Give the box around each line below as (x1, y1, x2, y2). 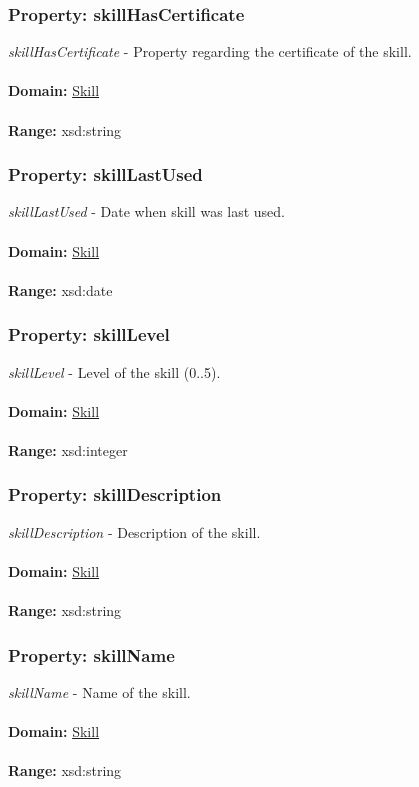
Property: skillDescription (8, 482, 222, 507)
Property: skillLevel (8, 322, 170, 347)
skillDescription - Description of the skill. (8, 521, 261, 542)
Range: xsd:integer (8, 439, 128, 460)
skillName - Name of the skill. (8, 681, 191, 702)
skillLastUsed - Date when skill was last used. (8, 201, 286, 222)
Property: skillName (8, 642, 175, 667)
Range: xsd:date (8, 279, 113, 300)
